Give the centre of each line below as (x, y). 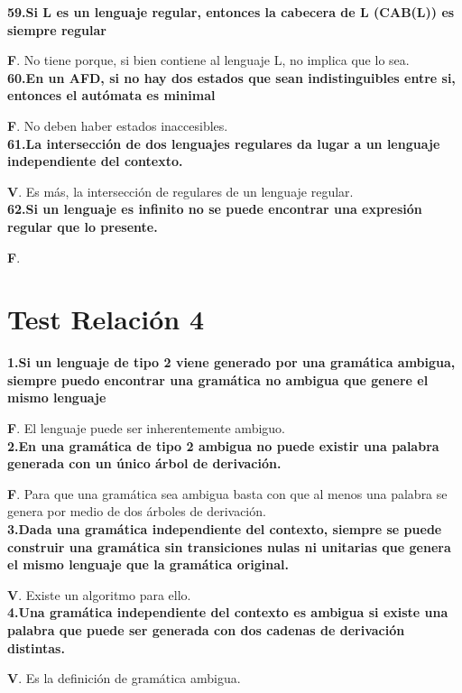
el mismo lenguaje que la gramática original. (148, 564)
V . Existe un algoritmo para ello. (99, 594)
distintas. (36, 647)
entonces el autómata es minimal (111, 95)
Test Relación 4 (106, 319)
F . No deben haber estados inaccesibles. (118, 125)
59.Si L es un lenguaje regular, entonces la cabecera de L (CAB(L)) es (231, 12)
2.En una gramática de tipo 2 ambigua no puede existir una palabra (223, 445)
